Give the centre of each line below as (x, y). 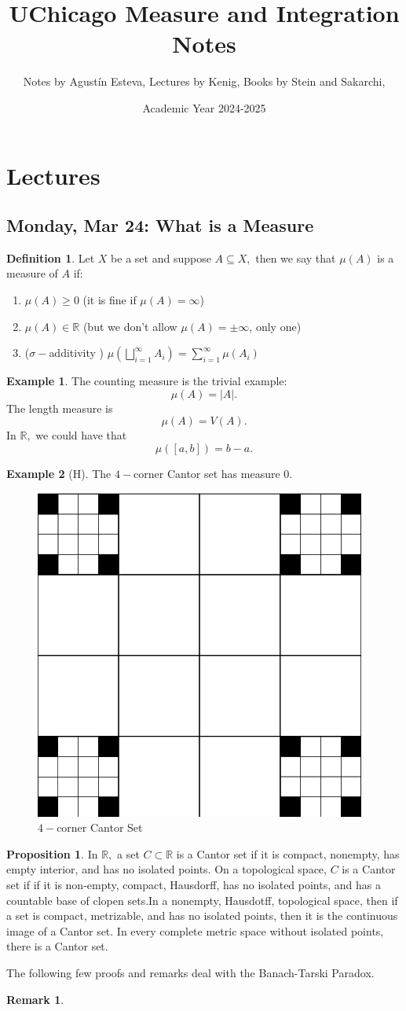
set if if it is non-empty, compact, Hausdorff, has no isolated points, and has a (194, 885)
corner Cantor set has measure (207, 474)
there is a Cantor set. (57, 946)
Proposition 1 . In (52, 853)
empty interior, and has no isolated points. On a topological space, (166, 869)
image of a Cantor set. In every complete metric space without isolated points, (195, 930)
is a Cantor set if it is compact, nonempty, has (288, 853)
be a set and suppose (161, 257)
